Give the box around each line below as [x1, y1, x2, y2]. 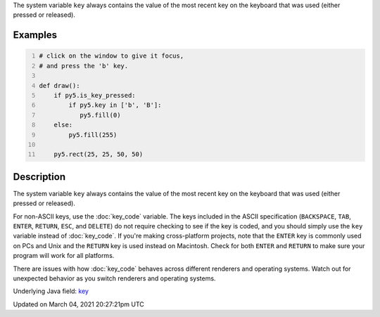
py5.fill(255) [68, 131, 118, 138]
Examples [13, 29, 58, 41]
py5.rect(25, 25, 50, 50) [53, 150, 144, 158]
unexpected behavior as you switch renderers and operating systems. [13, 274, 216, 283]
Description [13, 171, 66, 183]
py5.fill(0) [80, 111, 121, 119]
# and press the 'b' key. [39, 62, 129, 70]
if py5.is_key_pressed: [53, 91, 137, 99]
